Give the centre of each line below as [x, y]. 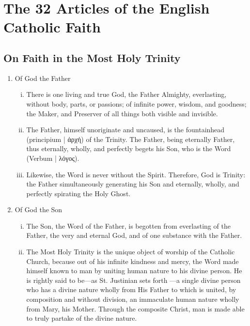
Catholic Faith [52, 27]
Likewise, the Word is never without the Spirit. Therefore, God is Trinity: [136, 174]
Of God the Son [39, 210]
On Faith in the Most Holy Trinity [92, 57]
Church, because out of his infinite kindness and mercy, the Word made [133, 261]
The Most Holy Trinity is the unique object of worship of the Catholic [131, 252]
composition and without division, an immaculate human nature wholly [133, 299]
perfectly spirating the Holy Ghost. [78, 193]
